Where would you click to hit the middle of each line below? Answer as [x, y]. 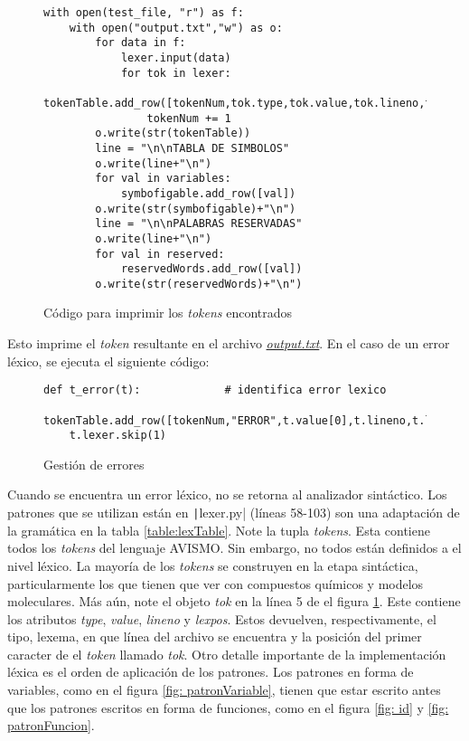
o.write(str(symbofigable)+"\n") [196, 209]
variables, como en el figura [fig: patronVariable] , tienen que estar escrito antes [224, 690]
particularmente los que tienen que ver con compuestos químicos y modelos [216, 583]
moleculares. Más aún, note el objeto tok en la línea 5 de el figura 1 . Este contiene [234, 601]
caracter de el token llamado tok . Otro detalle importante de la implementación [227, 654]
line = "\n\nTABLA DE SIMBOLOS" [192, 148]
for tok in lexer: [176, 73]
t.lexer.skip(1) [118, 436]
